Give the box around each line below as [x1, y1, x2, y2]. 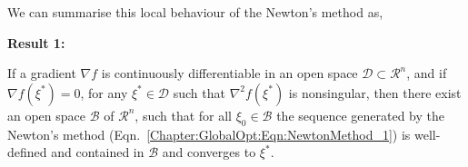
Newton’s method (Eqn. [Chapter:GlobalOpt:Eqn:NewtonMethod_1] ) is [7, 124, 411, 143]
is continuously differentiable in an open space [101, 64, 358, 83]
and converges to [162, 142, 256, 162]
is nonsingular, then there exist [288, 83, 462, 102]
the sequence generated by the [276, 105, 444, 124]
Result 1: [7, 33, 65, 52]
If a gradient [7, 64, 76, 83]
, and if [406, 64, 447, 83]
